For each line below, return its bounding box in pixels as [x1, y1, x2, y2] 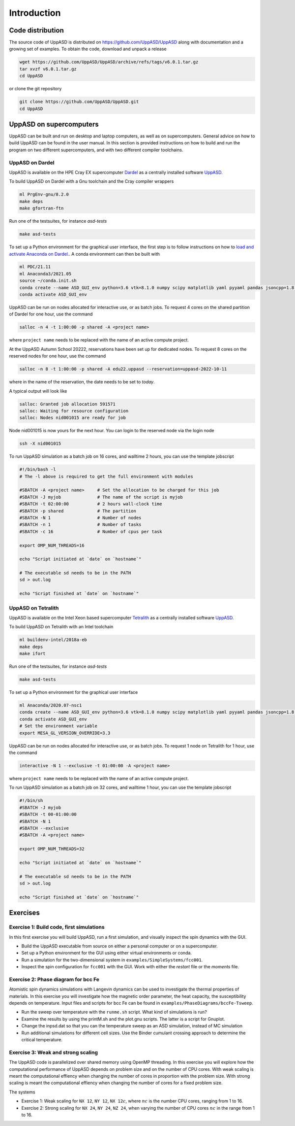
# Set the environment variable [19, 723, 98, 729]
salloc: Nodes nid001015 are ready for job [19, 415, 126, 421]
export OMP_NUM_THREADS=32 [19, 846, 85, 852]
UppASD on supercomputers [9, 120, 99, 128]
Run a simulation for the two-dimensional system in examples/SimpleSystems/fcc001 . [21, 956, 203, 963]
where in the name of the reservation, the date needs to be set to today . [9, 379, 155, 385]
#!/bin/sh [19, 798, 43, 803]
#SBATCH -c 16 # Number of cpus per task [19, 529, 162, 534]
